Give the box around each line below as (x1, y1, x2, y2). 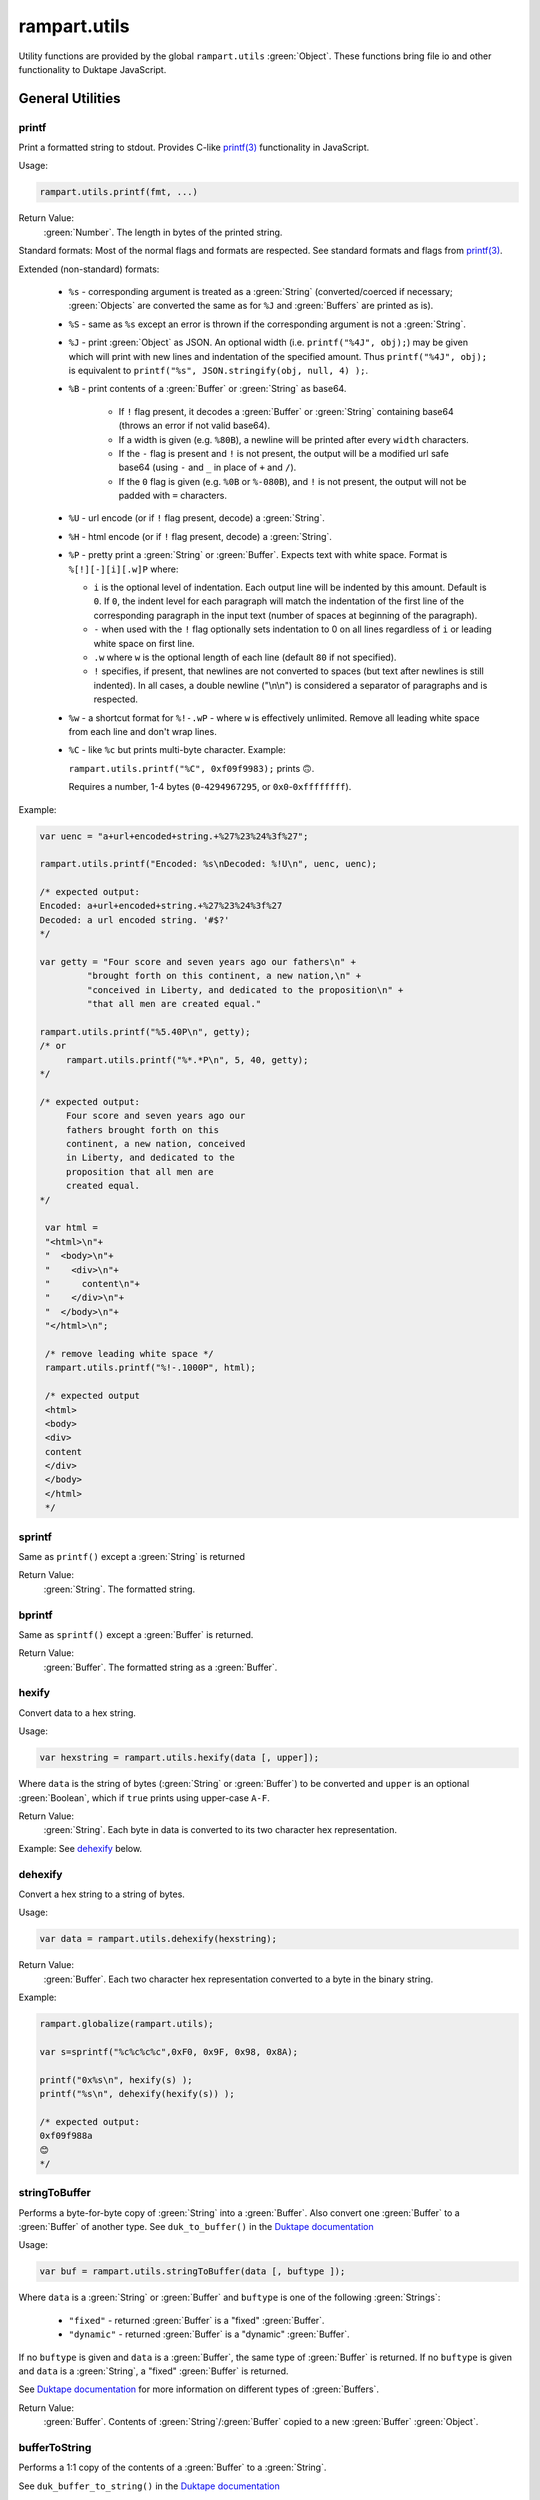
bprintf (18, 1608, 53, 1622)
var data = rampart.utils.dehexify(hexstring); (39, 1933, 277, 1945)
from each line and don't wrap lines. (68, 725, 217, 737)
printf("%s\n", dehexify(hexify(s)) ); (39, 2088, 235, 2099)
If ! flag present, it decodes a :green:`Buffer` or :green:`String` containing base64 (118, 405, 454, 417)
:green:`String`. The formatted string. (43, 1583, 196, 1595)
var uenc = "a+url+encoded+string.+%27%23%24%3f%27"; (39, 830, 309, 842)
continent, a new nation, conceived (65, 1138, 246, 1150)
